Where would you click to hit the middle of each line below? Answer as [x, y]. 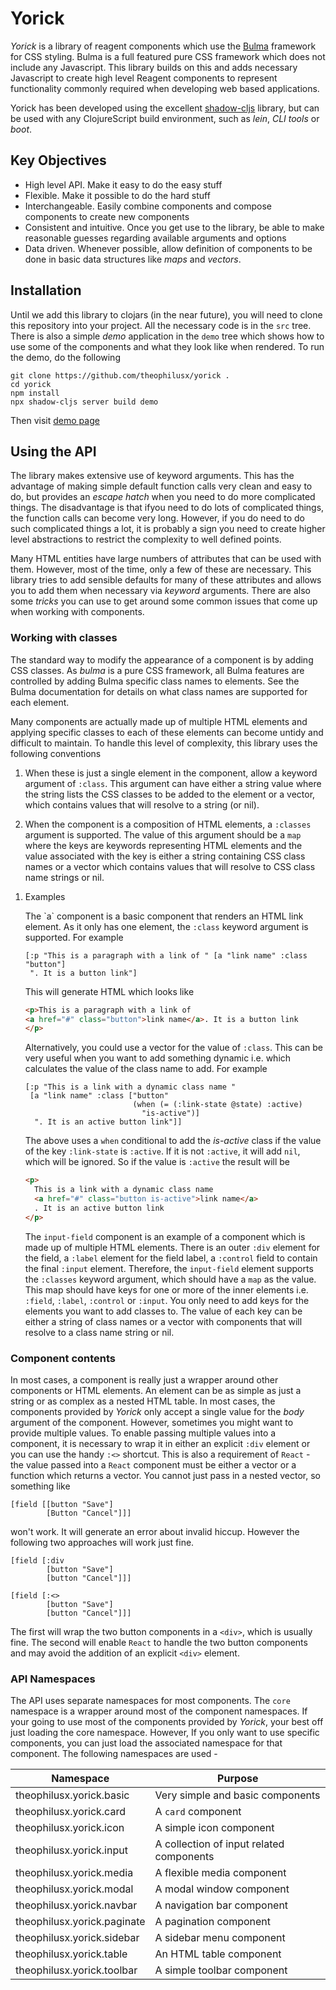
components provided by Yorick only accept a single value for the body [157, 1411]
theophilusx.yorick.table [71, 1954]
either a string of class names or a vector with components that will [163, 1321]
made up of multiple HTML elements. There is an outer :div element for [172, 1247]
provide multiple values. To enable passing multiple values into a [143, 1433]
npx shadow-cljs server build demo [84, 402]
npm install [35, 393]
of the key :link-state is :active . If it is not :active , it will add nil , [162, 1151]
